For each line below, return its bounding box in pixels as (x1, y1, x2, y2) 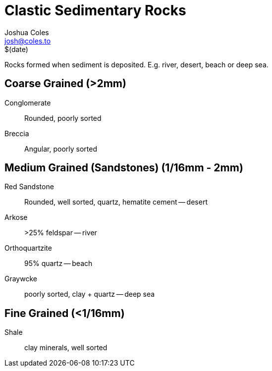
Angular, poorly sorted (24, 144, 97, 153)
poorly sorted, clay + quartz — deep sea (24, 290, 155, 299)
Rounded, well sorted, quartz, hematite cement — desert (24, 198, 208, 207)
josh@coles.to (4, 36, 51, 45)
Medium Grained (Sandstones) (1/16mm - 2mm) (4, 161, 243, 174)
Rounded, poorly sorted (24, 113, 102, 122)
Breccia (4, 129, 29, 138)
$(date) (4, 45, 28, 53)
